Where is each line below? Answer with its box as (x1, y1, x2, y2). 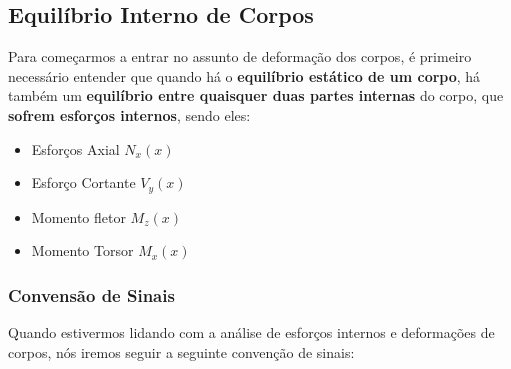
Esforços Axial (31, 138, 120, 159)
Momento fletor (31, 206, 126, 227)
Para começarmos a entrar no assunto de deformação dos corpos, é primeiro (8, 46, 472, 67)
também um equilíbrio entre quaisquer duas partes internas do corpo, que (8, 85, 504, 106)
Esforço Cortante (31, 172, 136, 193)
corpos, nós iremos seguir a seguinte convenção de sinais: (8, 341, 355, 362)
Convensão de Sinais (8, 282, 175, 307)
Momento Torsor (31, 240, 134, 261)
